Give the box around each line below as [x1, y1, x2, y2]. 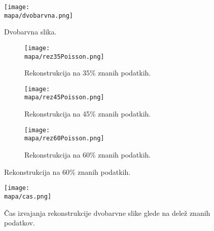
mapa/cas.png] [4, 192, 52, 200]
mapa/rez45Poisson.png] [24, 94, 104, 101]
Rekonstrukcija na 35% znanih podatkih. [24, 67, 151, 78]
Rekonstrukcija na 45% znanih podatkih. [24, 108, 151, 119]
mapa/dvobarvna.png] [4, 12, 74, 19]
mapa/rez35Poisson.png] [24, 53, 104, 60]
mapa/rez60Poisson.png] [24, 135, 104, 142]
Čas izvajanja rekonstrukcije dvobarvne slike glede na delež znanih [4, 207, 210, 218]
